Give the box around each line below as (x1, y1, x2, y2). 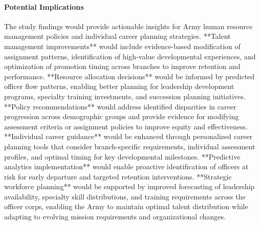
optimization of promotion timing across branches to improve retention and (4, 61, 241, 72)
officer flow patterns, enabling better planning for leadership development (4, 81, 234, 92)
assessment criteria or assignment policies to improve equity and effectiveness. (4, 121, 248, 131)
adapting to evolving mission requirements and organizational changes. (4, 211, 226, 222)
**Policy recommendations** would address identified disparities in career (4, 101, 236, 111)
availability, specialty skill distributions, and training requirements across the (4, 191, 246, 201)
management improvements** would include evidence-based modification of (4, 40, 241, 51)
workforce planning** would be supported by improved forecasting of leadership (4, 181, 255, 192)
